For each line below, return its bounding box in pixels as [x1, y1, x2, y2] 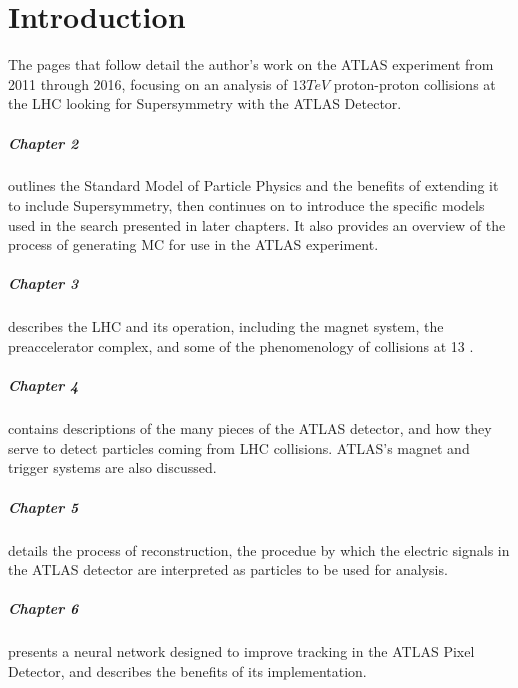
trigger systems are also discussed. [8, 457, 217, 478]
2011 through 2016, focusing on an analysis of [8, 73, 288, 94]
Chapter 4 [8, 375, 79, 396]
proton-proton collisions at [333, 73, 496, 94]
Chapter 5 [8, 496, 79, 517]
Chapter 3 [8, 273, 79, 294]
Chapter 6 [8, 598, 79, 619]
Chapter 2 [8, 132, 79, 153]
